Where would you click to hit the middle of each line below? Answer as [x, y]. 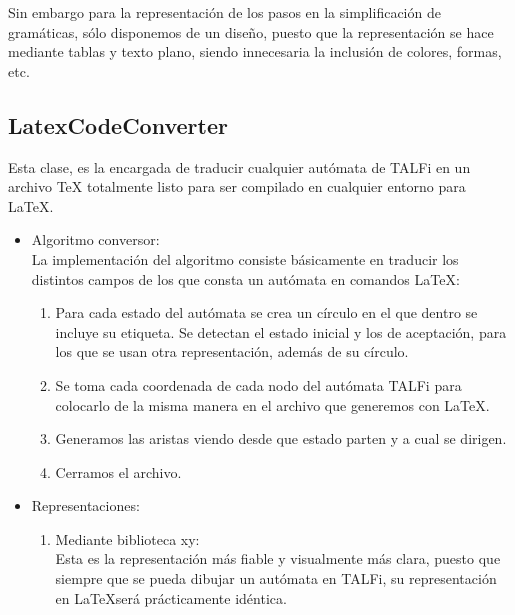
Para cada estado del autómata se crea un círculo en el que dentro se [266, 312]
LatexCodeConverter [118, 124]
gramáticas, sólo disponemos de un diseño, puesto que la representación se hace [251, 31]
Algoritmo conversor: [95, 239]
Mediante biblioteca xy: [127, 538]
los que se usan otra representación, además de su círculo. [232, 351]
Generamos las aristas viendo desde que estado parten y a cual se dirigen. [281, 438]
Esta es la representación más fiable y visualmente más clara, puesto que [278, 558]
